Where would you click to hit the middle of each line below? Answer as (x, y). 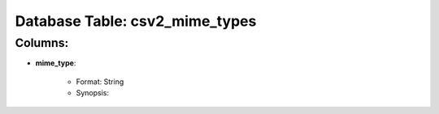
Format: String (100, 82)
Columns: (42, 43)
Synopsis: (93, 93)
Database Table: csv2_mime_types (136, 21)
